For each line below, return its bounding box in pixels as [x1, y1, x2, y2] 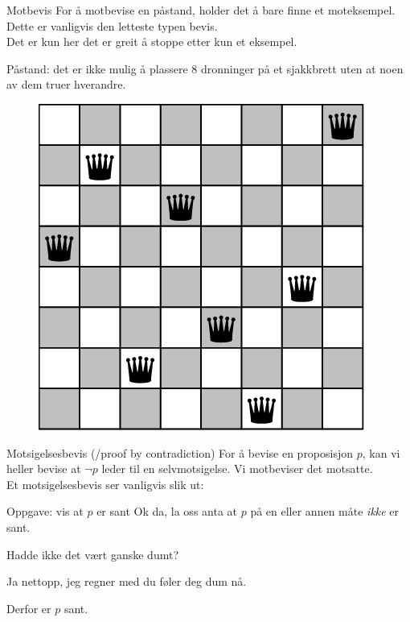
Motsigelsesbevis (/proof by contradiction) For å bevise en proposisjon [6, 444, 354, 461]
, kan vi [362, 444, 400, 461]
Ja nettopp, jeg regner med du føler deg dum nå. [6, 573, 247, 590]
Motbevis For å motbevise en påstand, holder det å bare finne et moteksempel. [6, 2, 396, 18]
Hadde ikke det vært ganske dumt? [6, 545, 178, 562]
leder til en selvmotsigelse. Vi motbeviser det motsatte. [101, 460, 373, 477]
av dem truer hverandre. [6, 76, 126, 93]
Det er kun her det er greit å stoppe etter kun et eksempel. [6, 33, 297, 50]
